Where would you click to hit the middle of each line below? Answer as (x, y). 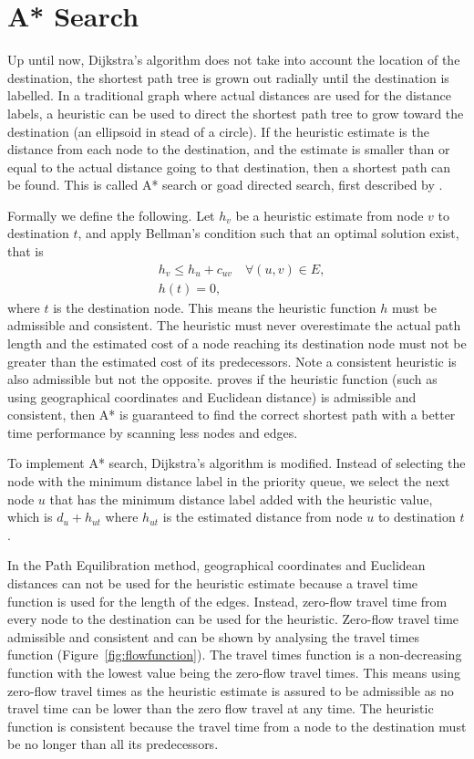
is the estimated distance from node (263, 517)
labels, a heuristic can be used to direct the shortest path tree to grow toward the (236, 113)
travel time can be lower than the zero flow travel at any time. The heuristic (221, 708)
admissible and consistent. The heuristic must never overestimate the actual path (234, 325)
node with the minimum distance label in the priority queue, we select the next (229, 481)
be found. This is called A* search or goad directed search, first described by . (225, 185)
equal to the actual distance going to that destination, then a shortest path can (229, 166)
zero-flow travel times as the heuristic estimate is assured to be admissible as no (231, 690)
